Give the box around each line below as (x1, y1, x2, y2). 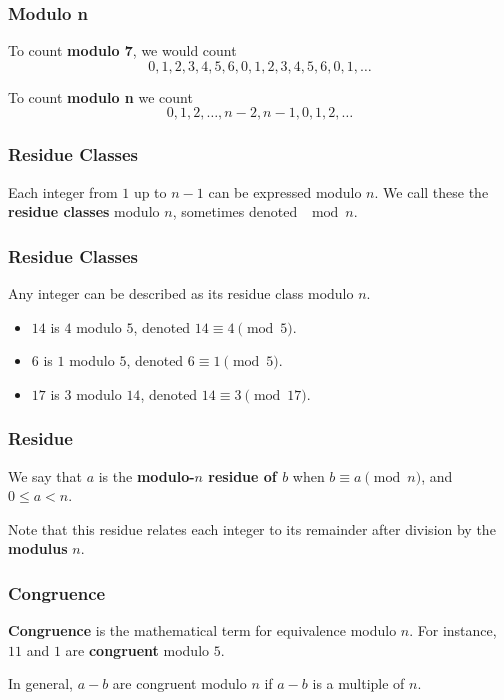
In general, (8, 673, 73, 694)
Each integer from (8, 181, 118, 202)
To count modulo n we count (8, 86, 193, 107)
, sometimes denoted (172, 201, 298, 222)
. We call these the (374, 181, 489, 202)
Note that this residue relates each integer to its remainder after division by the (8, 518, 496, 539)
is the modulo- (98, 465, 195, 486)
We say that (8, 465, 82, 486)
